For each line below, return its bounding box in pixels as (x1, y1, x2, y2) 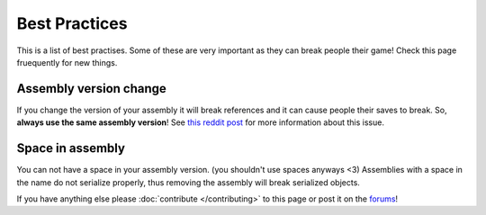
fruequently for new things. (16, 57, 118, 67)
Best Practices (16, 13, 128, 33)
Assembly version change (16, 81, 166, 96)
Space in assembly (16, 140, 126, 157)
